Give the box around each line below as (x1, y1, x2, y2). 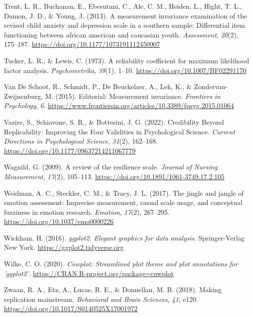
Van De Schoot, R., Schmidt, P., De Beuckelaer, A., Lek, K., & (4, 81, 192, 92)
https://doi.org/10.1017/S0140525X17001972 (4, 303, 138, 314)
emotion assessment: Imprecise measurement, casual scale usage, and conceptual (4, 197, 243, 207)
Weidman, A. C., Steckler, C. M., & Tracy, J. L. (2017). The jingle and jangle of (4, 187, 244, 198)
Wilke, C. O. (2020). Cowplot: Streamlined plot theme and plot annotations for (4, 259, 238, 269)
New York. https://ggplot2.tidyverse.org (4, 242, 124, 252)
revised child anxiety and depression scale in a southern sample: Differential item (4, 20, 245, 30)
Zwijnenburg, (4, 91, 43, 101)
